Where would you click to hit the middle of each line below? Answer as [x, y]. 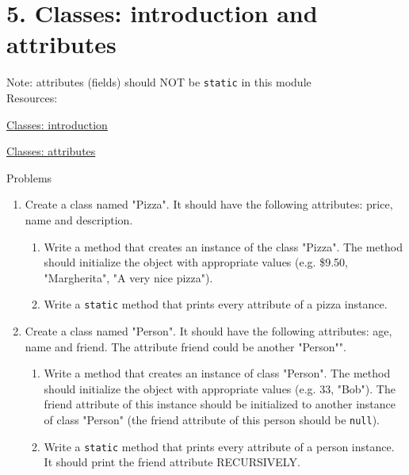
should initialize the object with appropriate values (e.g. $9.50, [196, 262]
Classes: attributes [51, 151]
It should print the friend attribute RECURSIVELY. [172, 462]
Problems [29, 177]
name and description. [79, 219]
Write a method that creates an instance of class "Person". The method [217, 373]
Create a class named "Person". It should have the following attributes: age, [208, 330]
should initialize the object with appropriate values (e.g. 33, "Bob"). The [220, 388]
